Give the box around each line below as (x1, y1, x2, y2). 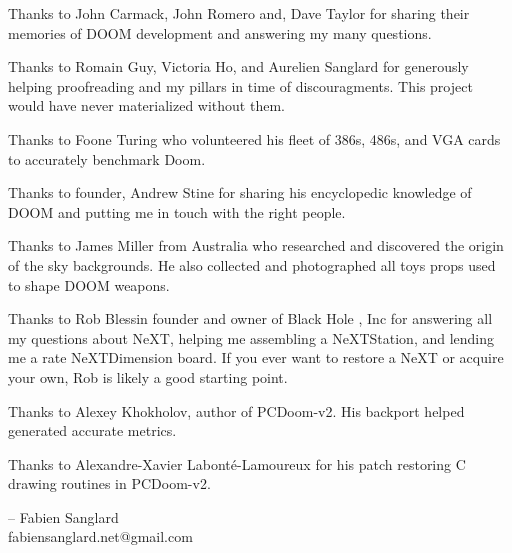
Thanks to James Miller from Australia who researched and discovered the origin (8, 235, 504, 256)
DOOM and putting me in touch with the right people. (8, 201, 346, 222)
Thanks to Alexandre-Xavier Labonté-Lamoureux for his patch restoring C (8, 453, 466, 474)
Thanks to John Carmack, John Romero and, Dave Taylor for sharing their (8, 3, 470, 23)
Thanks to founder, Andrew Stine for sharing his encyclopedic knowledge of (8, 182, 472, 203)
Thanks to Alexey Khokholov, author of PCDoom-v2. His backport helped (8, 400, 465, 421)
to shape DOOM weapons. (8, 274, 170, 295)
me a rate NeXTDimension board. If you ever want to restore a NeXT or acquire (8, 347, 504, 368)
